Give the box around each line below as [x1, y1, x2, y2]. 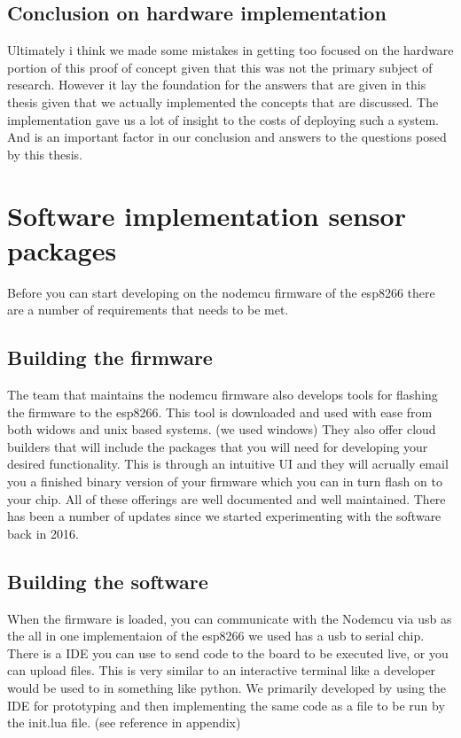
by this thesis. [7, 144, 83, 163]
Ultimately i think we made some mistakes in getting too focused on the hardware [7, 41, 454, 59]
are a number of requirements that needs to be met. [7, 300, 289, 319]
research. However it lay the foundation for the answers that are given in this [7, 75, 426, 94]
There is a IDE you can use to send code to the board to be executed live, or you [7, 643, 449, 662]
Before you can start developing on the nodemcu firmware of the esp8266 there [7, 283, 435, 301]
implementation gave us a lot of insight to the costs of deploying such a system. [7, 110, 439, 128]
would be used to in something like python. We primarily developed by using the [7, 678, 447, 696]
